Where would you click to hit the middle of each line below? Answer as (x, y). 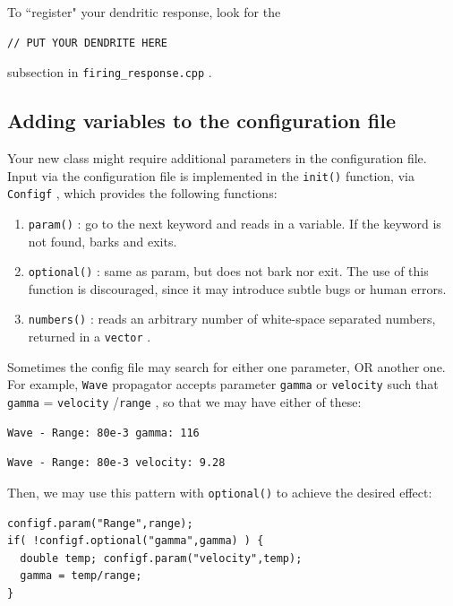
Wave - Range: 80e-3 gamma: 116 (103, 433)
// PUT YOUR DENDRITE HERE (87, 43)
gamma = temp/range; (81, 576)
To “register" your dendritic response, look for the (144, 12)
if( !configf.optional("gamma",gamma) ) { (136, 541)
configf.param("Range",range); (100, 523)
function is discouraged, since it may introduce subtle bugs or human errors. (237, 288)
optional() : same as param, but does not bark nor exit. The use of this (228, 271)
